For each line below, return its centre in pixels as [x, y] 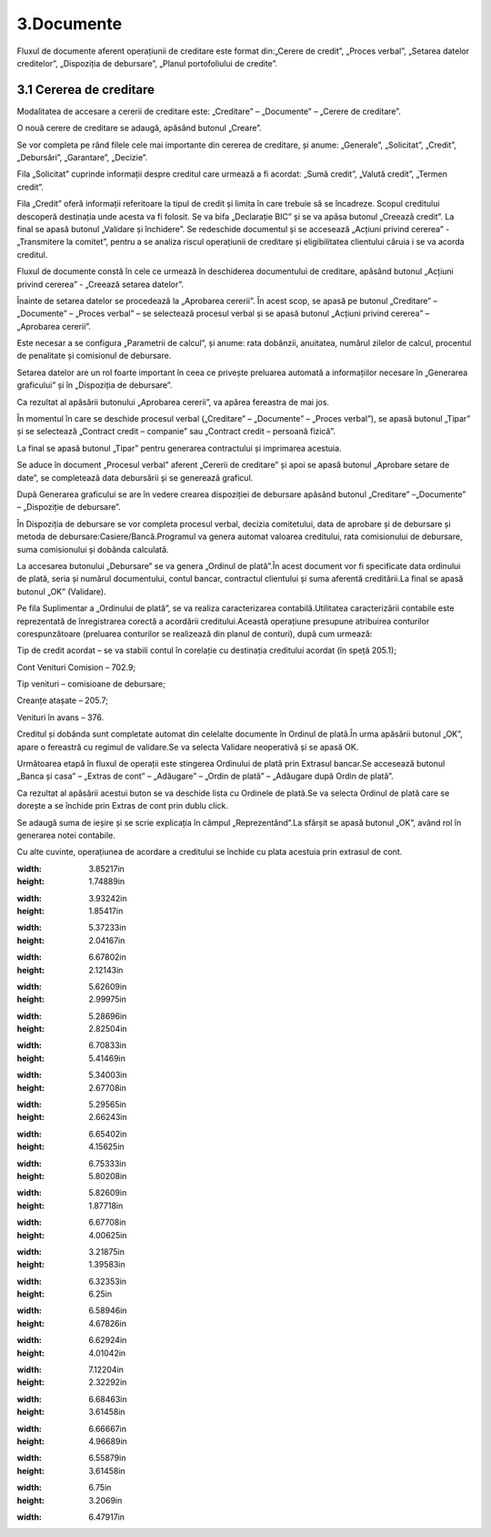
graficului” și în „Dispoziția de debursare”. [95, 385]
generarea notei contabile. [66, 835]
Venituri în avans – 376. [60, 717]
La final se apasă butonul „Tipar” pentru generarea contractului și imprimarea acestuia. [179, 448]
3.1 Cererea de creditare [85, 90]
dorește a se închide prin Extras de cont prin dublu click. [123, 806]
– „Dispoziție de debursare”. [69, 507]
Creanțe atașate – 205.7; [63, 700]
